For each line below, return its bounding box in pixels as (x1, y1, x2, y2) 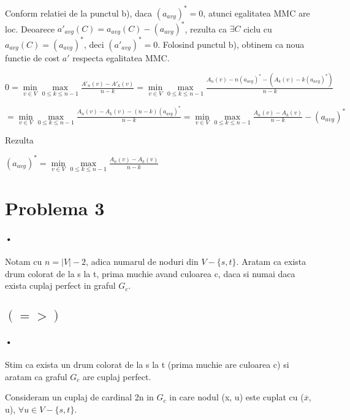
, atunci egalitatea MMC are (203, 6, 310, 19)
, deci (83, 37, 104, 50)
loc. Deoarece (5, 22, 55, 34)
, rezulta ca (185, 22, 227, 34)
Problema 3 (5, 196, 105, 221)
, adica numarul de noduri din (86, 255, 199, 268)
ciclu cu (243, 22, 272, 34)
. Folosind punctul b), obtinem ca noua (158, 37, 305, 50)
